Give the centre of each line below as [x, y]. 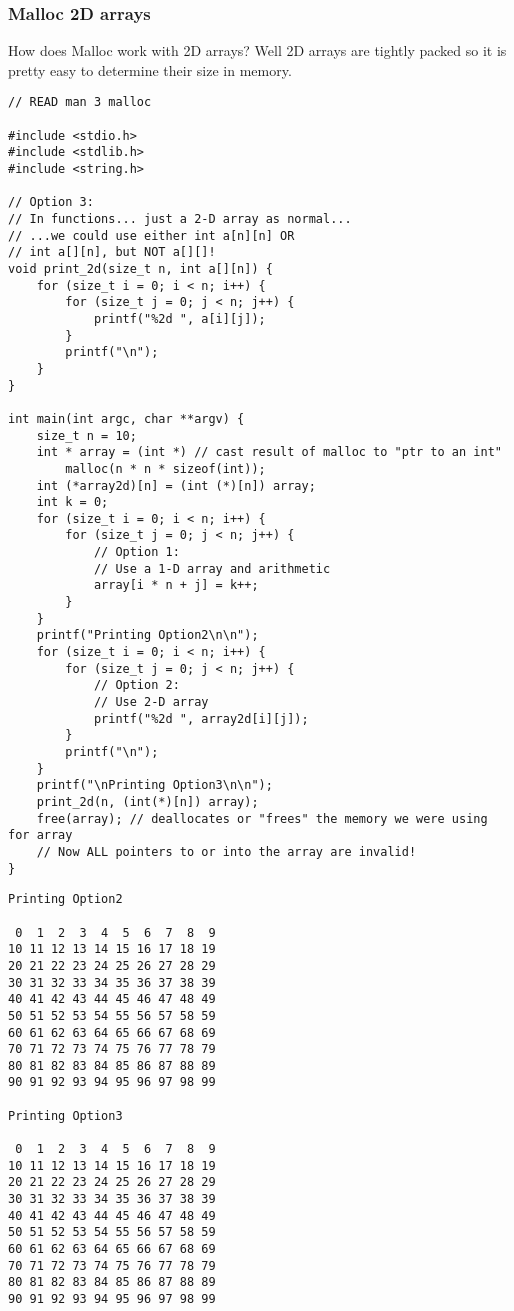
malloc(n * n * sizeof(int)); [165, 468]
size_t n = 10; [86, 435]
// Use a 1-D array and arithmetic [212, 568]
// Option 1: [136, 552]
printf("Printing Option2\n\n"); [147, 635]
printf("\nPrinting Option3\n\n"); [154, 785]
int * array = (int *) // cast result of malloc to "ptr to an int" [269, 452]
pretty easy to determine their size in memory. [150, 69]
